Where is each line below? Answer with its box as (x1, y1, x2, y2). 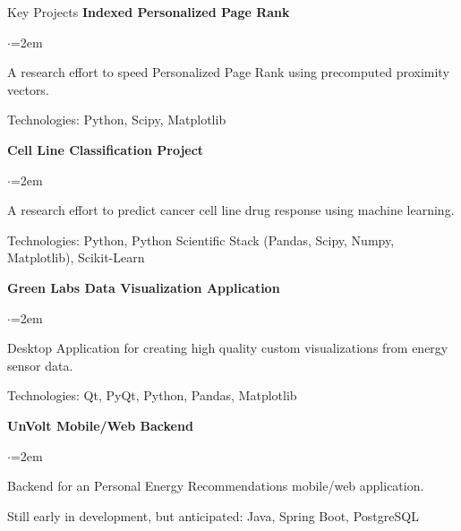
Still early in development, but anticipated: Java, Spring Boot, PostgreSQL (7, 506, 419, 525)
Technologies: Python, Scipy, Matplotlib (7, 110, 226, 129)
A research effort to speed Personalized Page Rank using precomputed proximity (7, 63, 449, 81)
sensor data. (7, 355, 73, 374)
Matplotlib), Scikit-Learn (7, 248, 145, 267)
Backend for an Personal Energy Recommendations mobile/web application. (7, 476, 424, 495)
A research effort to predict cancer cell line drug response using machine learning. (7, 201, 455, 219)
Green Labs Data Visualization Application (7, 278, 280, 296)
